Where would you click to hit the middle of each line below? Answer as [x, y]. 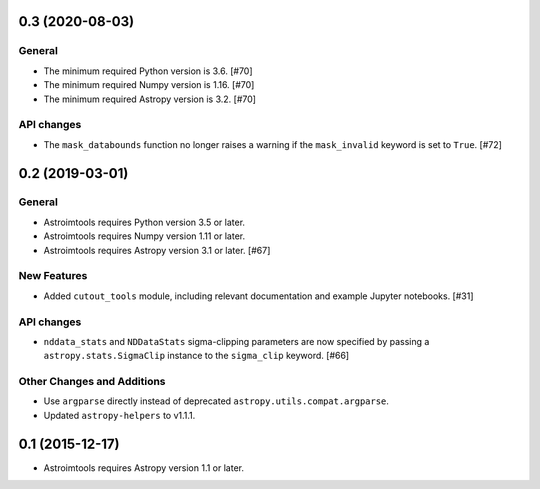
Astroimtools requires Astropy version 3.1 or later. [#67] [157, 250]
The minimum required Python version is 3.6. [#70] [148, 71]
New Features [53, 276]
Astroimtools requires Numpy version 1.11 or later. [144, 236]
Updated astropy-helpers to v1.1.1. [119, 415]
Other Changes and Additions [92, 382]
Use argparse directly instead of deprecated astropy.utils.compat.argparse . [216, 401]
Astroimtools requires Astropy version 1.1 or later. [144, 467]
